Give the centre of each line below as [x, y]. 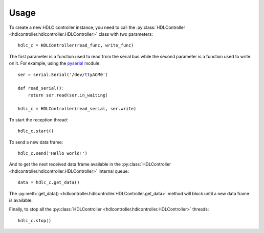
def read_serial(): [41, 88]
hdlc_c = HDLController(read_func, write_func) [76, 46]
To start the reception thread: [39, 119]
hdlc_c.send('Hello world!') [53, 153]
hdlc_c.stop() [34, 221]
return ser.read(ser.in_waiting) [68, 95]
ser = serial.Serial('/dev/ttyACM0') [63, 74]
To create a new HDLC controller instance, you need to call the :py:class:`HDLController [97, 27]
